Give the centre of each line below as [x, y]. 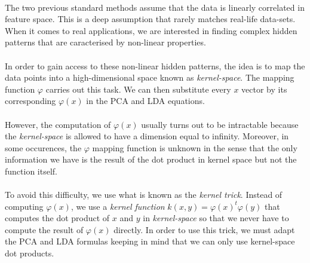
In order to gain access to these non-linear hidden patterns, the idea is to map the [155, 65]
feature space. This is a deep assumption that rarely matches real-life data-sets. [150, 19]
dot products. [30, 253]
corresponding [30, 101]
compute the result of [44, 229]
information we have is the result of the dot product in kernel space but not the [151, 159]
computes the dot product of [57, 218]
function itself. [31, 171]
